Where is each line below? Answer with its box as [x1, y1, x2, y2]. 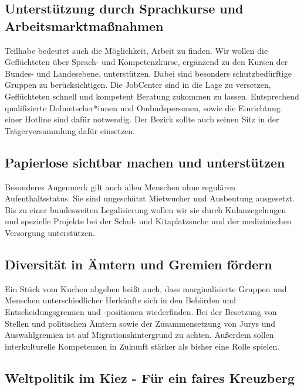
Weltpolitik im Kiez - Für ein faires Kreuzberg [5, 368, 295, 386]
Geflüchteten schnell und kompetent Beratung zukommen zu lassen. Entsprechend [5, 90, 299, 102]
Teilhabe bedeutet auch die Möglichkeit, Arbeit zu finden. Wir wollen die [5, 44, 268, 56]
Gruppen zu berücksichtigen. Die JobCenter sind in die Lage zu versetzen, [5, 78, 271, 91]
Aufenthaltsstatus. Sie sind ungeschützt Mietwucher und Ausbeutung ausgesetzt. [5, 192, 295, 204]
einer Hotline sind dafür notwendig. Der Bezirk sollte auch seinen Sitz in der [5, 113, 279, 125]
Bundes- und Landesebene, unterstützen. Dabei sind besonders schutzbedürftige [5, 67, 292, 79]
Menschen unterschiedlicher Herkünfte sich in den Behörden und [5, 294, 237, 306]
